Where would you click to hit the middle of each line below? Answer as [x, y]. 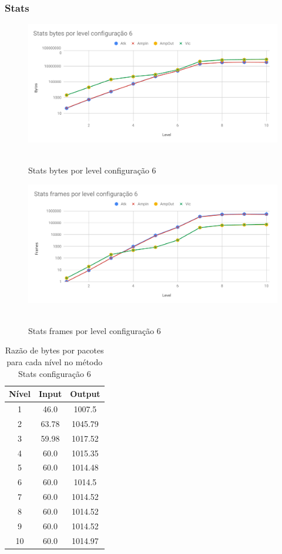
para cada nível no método [55, 362]
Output [85, 394]
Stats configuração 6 [54, 373]
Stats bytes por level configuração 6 [92, 170]
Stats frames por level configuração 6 [95, 330]
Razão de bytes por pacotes [54, 350]
